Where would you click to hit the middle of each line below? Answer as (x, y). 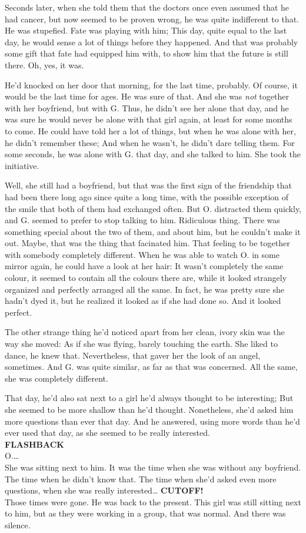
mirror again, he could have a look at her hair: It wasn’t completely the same (144, 266)
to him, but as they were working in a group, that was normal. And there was (145, 513)
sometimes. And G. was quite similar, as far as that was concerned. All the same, (151, 367)
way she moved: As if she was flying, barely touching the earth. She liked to (141, 344)
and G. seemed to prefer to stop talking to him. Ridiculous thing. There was (142, 220)
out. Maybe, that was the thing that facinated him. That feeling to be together (147, 243)
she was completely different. (56, 378)
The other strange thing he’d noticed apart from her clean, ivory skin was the (145, 332)
